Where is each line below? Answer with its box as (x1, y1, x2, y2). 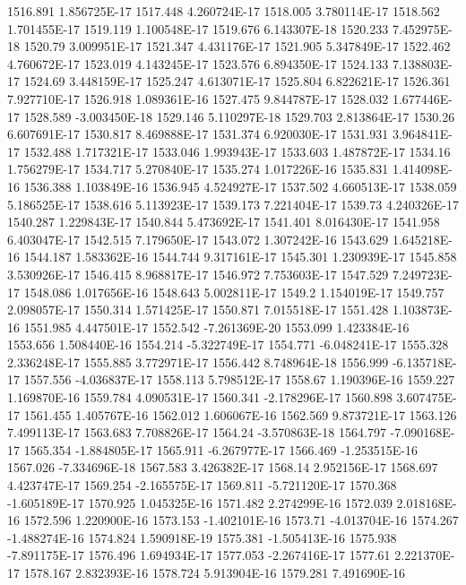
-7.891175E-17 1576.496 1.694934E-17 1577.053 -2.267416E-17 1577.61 (7, 546, 391, 564)
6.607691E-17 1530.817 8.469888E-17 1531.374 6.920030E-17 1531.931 (7, 125, 389, 143)
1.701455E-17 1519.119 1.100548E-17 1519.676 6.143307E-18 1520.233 (7, 19, 389, 38)
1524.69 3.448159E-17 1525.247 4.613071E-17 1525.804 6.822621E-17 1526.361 (23, 72, 451, 90)
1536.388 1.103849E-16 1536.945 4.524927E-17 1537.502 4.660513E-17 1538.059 (23, 176, 457, 195)
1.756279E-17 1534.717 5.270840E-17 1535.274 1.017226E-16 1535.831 (7, 159, 389, 178)
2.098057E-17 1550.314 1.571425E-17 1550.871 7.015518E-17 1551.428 (7, 300, 389, 319)
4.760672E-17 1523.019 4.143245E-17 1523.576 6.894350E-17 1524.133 (7, 54, 389, 73)
